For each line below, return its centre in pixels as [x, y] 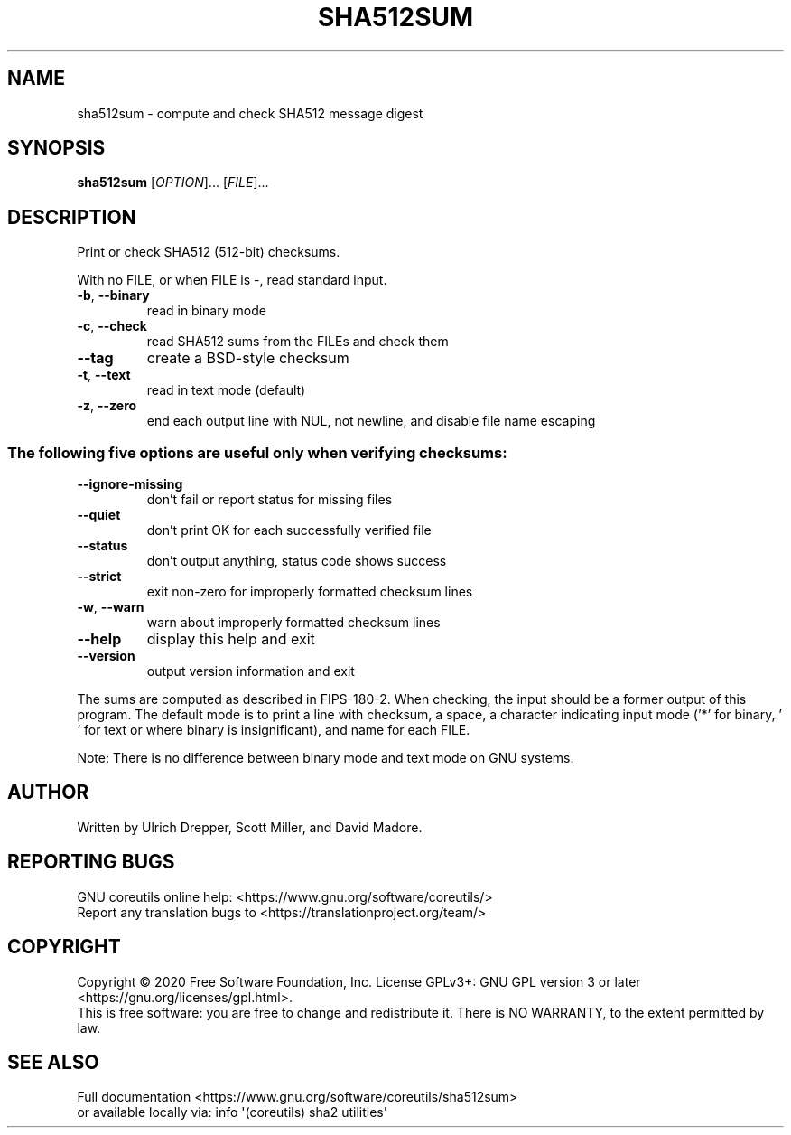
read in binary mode [206, 311]
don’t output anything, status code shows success [297, 561]
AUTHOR [48, 793]
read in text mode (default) [226, 390]
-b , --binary [113, 295]
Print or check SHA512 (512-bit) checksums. [209, 252]
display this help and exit [231, 639]
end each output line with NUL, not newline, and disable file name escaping [371, 421]
